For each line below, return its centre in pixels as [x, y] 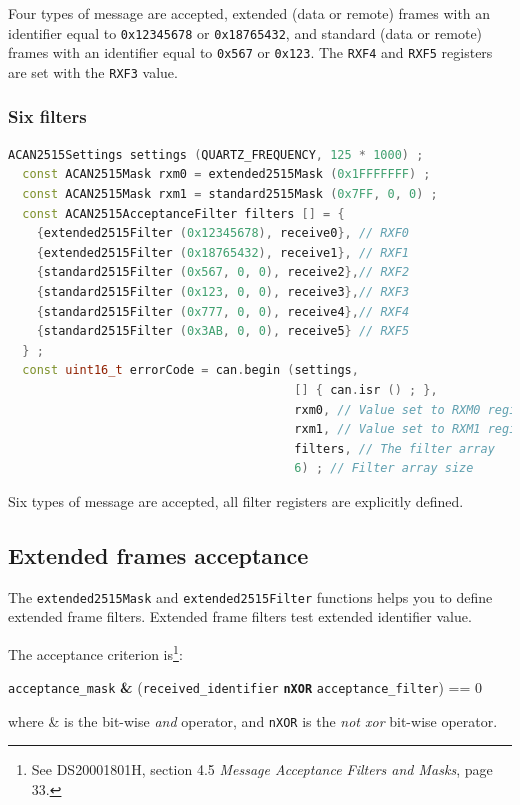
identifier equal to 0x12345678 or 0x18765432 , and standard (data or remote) [245, 32]
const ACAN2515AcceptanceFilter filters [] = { [183, 213]
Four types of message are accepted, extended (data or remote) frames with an [249, 13]
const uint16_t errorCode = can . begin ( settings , [190, 370]
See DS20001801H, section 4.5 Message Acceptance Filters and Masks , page [262, 769]
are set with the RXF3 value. [93, 71]
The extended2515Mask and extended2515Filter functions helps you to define [250, 596]
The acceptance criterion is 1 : [95, 652]
